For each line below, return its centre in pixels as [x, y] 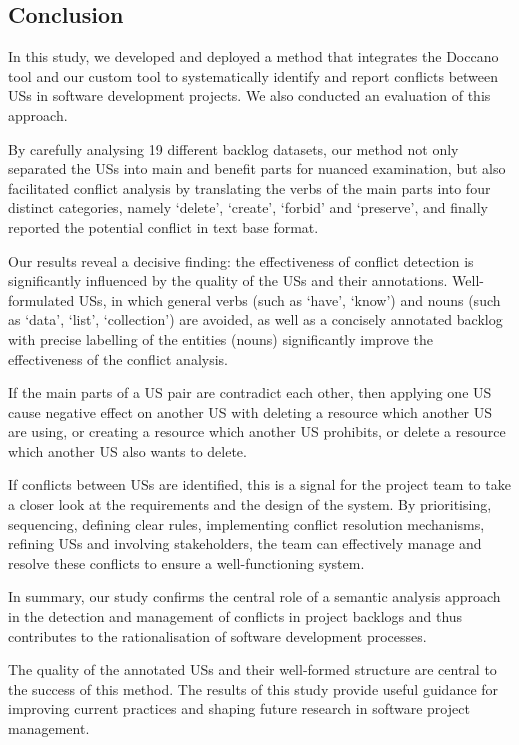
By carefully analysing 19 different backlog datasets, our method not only [233, 148]
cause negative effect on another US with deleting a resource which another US [250, 411]
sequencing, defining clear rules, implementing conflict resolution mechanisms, [246, 523]
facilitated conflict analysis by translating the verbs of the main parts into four [249, 187]
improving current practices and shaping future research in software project [239, 708]
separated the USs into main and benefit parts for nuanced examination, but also [257, 168]
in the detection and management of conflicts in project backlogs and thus [235, 616]
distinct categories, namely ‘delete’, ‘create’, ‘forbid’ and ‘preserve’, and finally [248, 207]
